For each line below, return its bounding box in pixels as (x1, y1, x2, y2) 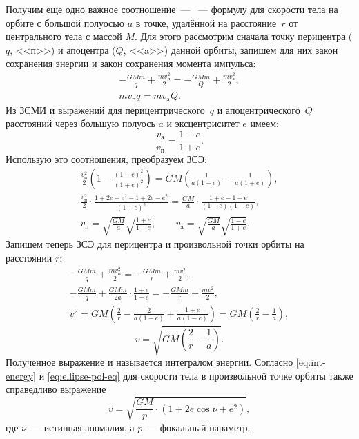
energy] (6, 368, 36, 382)
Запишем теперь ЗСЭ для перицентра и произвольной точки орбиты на (6, 237, 304, 251)
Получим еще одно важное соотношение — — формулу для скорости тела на (6, 2, 338, 16)
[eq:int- (295, 355, 326, 369)
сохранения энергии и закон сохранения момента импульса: (6, 56, 256, 70)
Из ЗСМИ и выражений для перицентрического (6, 102, 205, 117)
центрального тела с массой (6, 29, 122, 43)
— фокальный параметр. (147, 420, 251, 434)
